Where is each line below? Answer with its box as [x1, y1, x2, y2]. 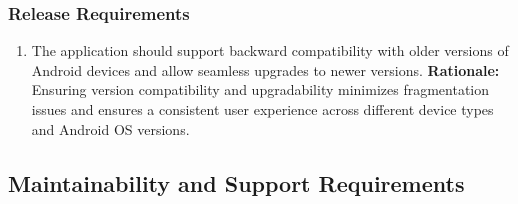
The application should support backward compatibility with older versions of [31, 40, 509, 61]
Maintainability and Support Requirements [8, 167, 465, 198]
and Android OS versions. [31, 118, 190, 139]
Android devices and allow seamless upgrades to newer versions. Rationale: [31, 59, 500, 80]
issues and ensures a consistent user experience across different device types [31, 99, 494, 119]
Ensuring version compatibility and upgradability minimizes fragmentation [31, 79, 490, 100]
